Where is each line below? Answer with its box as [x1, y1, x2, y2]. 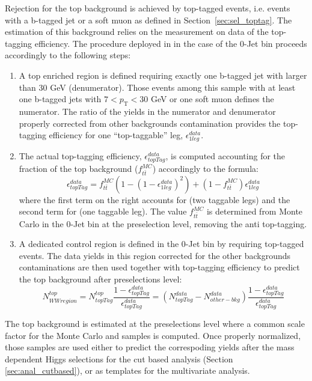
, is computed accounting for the [165, 150, 286, 162]
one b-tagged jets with [19, 93, 102, 105]
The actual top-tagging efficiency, [19, 150, 142, 162]
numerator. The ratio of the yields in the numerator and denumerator [19, 105, 276, 117]
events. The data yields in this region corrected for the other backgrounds [19, 249, 291, 261]
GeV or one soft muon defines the [150, 93, 274, 105]
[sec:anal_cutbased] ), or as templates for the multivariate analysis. [5, 364, 250, 377]
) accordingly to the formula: [152, 162, 258, 175]
